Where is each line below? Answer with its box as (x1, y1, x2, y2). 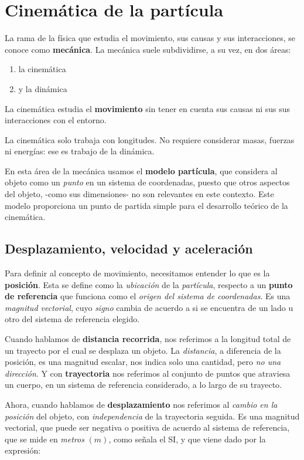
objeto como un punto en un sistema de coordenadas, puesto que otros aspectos (5, 176, 290, 188)
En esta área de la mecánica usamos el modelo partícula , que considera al (5, 164, 278, 177)
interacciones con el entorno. (5, 114, 107, 126)
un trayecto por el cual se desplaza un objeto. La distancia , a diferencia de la (5, 344, 281, 356)
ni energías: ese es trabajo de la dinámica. (5, 145, 155, 157)
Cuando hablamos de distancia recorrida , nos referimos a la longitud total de (5, 333, 291, 345)
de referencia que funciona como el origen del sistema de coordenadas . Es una (5, 290, 291, 302)
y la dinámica (18, 82, 67, 94)
